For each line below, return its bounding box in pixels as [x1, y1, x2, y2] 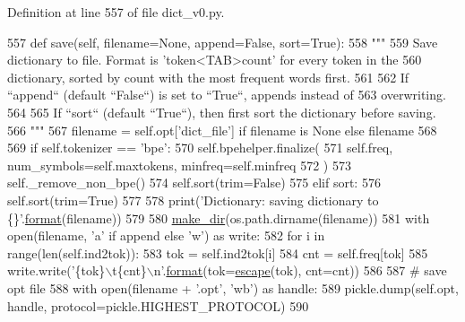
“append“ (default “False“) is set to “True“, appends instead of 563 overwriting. [7, 85, 446, 104]
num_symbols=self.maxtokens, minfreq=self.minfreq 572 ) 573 [7, 155, 351, 174]
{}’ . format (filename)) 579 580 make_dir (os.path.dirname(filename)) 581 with [7, 208, 430, 227]
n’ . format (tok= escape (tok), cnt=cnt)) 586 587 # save [153, 261, 447, 280]
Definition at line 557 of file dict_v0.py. [7, 3, 225, 21]
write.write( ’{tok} [7, 261, 106, 280]
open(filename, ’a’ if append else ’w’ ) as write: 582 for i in [7, 226, 325, 245]
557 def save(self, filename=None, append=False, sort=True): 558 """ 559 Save [7, 32, 438, 51]
